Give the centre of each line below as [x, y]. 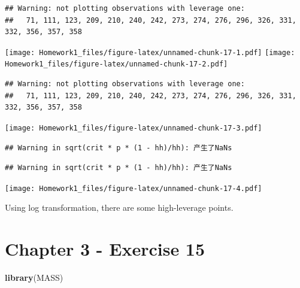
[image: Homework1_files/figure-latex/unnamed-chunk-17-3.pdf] [134, 128]
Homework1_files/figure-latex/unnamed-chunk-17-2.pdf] [116, 64]
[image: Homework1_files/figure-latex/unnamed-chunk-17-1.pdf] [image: [150, 52]
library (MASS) [34, 278]
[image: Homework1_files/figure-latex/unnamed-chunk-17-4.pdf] [134, 188]
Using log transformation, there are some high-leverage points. [119, 207]
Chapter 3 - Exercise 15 [105, 249]
